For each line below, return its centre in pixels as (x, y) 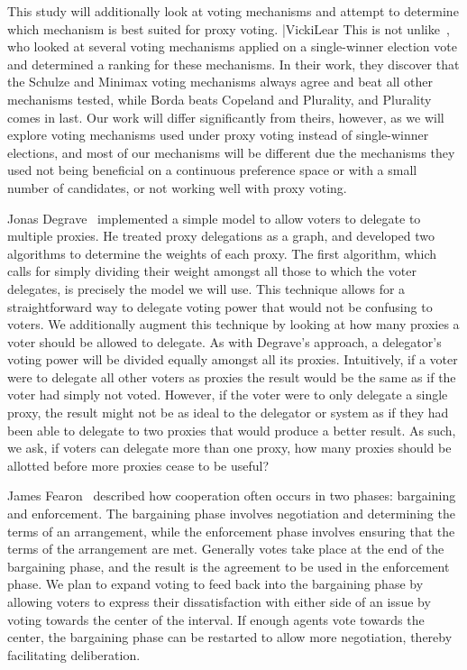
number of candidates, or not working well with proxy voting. (177, 187)
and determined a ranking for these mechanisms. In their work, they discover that (233, 64)
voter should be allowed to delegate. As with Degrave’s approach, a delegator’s (224, 341)
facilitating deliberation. (74, 654)
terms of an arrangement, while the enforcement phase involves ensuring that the (231, 531)
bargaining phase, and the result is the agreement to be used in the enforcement (229, 566)
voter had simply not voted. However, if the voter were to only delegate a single (228, 395)
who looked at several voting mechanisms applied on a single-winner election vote (232, 46)
